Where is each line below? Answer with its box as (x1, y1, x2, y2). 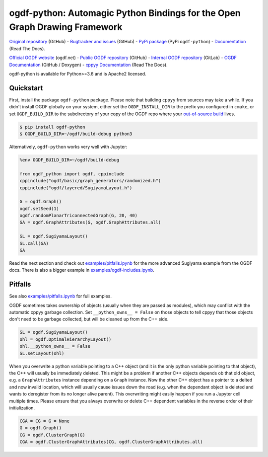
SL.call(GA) (19, 240, 49, 246)
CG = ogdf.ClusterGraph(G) (19, 432, 85, 438)
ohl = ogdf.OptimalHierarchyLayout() (19, 336, 112, 342)
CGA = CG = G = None (19, 418, 69, 424)
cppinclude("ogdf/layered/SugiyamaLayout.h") (19, 185, 133, 191)
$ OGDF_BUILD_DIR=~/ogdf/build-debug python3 (19, 131, 133, 137)
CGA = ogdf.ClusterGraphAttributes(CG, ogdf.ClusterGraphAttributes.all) (19, 439, 203, 445)
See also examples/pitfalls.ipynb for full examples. (9, 293, 112, 299)
